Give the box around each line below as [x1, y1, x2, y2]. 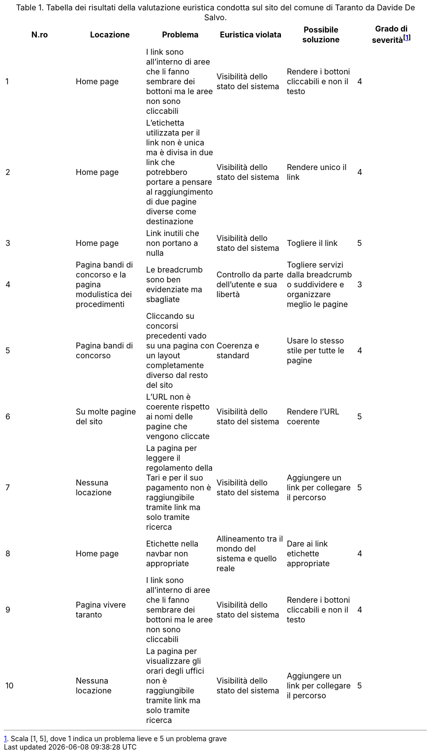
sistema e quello [216, 553, 277, 564]
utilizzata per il [146, 128, 200, 138]
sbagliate [146, 294, 180, 305]
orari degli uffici [146, 666, 204, 676]
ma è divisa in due [146, 147, 214, 158]
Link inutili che [146, 228, 199, 239]
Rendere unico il [286, 162, 347, 172]
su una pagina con [146, 341, 215, 351]
